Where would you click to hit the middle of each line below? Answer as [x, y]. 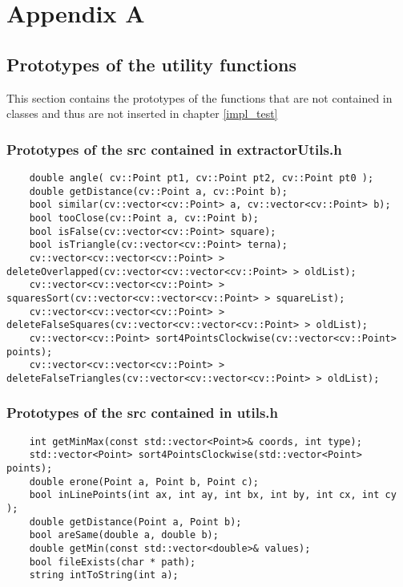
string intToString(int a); [104, 575]
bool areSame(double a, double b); [124, 535]
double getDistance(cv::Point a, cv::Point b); [158, 191]
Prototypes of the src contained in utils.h [143, 413]
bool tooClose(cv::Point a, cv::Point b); [144, 218]
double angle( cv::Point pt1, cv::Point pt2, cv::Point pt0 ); [201, 178]
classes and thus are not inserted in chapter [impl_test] [142, 113]
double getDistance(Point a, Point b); [135, 522]
